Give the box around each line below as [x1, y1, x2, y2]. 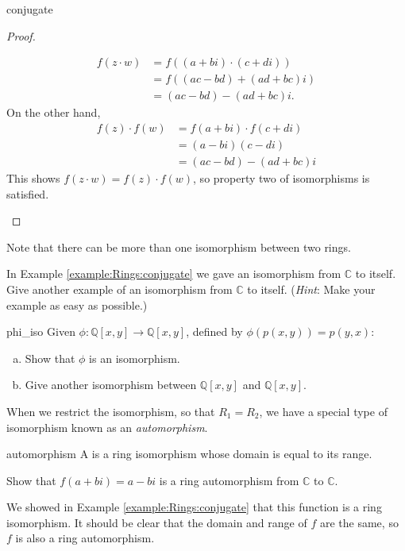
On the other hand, [6, 104, 101, 121]
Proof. [6, 27, 36, 44]
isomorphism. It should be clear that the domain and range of [6, 514, 307, 530]
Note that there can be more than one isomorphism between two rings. [6, 238, 351, 255]
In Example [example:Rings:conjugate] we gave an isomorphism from [6, 265, 341, 282]
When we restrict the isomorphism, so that [6, 403, 215, 419]
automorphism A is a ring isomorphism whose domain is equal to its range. [6, 445, 372, 462]
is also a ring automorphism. [15, 530, 155, 546]
